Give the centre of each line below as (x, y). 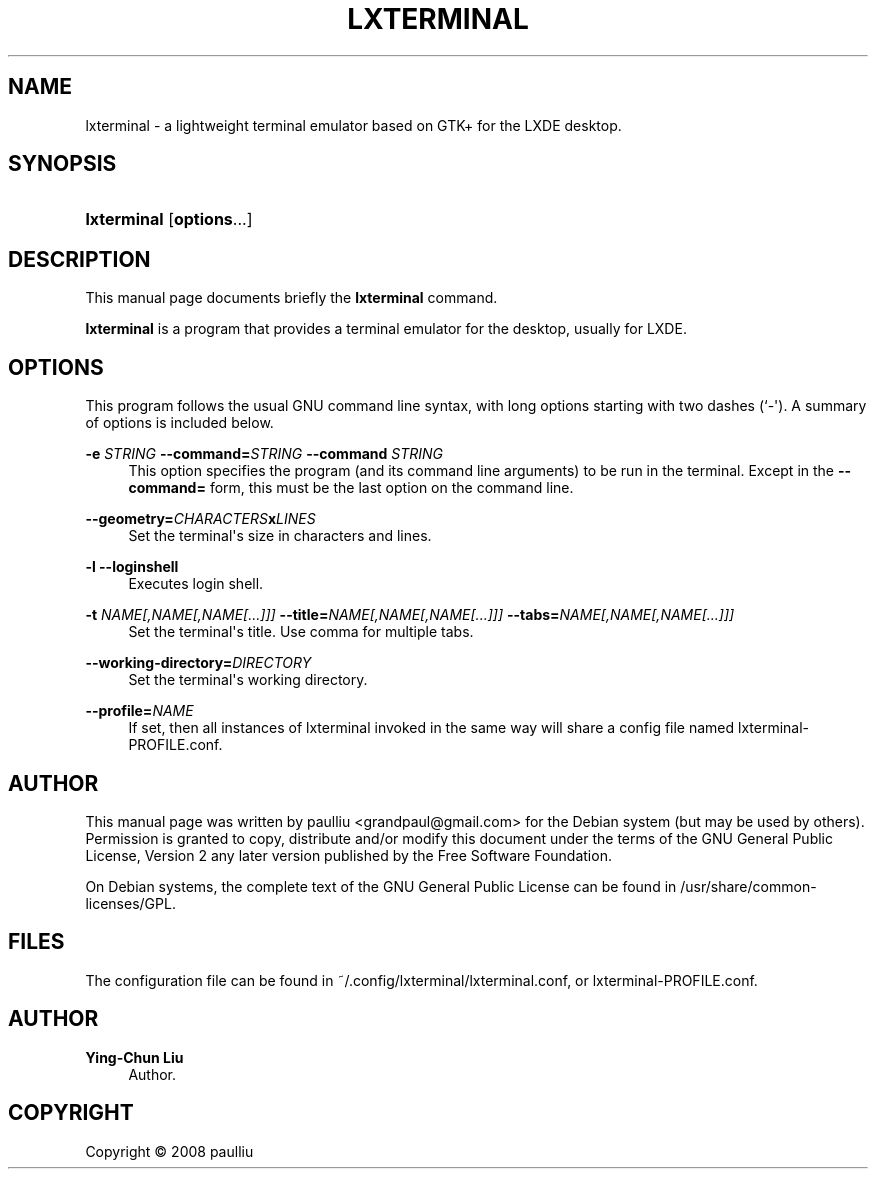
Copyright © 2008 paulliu (169, 1151)
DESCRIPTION (79, 259)
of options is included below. (179, 423)
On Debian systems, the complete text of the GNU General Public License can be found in (381, 886)
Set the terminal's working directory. (248, 680)
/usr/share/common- (748, 886)
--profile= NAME (139, 711)
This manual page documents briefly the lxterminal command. (291, 298)
